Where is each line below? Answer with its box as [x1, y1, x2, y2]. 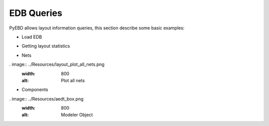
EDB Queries [9, 7, 62, 18]
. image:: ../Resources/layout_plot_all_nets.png [9, 61, 105, 67]
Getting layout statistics [21, 43, 70, 49]
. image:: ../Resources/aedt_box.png [9, 96, 84, 102]
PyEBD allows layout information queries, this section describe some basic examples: [9, 25, 185, 31]
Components [21, 87, 48, 93]
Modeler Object [61, 112, 93, 118]
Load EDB [21, 34, 42, 40]
